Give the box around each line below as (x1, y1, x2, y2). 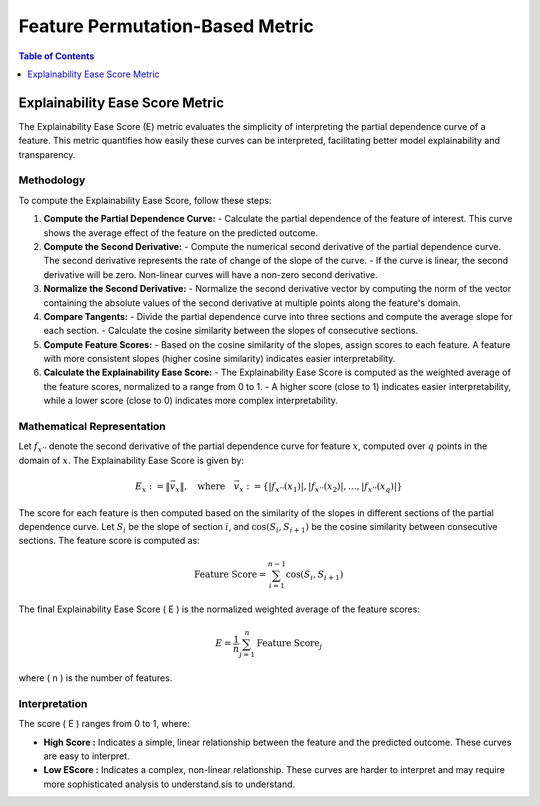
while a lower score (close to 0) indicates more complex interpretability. (43, 395, 339, 407)
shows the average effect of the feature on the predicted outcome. (43, 226, 319, 239)
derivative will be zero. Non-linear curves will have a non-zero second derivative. (43, 268, 379, 280)
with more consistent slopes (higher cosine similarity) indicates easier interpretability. (43, 353, 396, 365)
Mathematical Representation (18, 420, 167, 433)
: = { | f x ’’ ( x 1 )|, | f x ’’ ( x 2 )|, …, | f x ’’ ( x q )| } (246, 480, 403, 494)
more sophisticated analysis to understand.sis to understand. (43, 778, 296, 790)
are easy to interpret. (43, 750, 130, 762)
